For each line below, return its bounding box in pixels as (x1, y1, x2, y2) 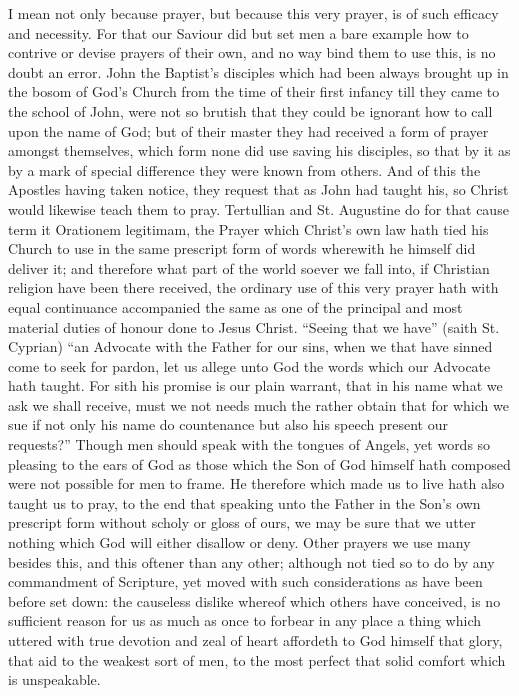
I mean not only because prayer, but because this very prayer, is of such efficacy (8, 3, 499, 23)
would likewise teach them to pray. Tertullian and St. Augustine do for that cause (8, 198, 509, 219)
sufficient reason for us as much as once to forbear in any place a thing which (8, 610, 482, 631)
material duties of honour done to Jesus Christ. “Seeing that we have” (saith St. (8, 316, 500, 337)
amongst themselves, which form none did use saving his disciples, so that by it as (8, 140, 511, 161)
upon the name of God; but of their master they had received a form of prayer (8, 120, 489, 141)
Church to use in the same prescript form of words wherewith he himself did (8, 238, 476, 259)
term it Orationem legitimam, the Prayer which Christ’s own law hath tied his (8, 218, 489, 239)
